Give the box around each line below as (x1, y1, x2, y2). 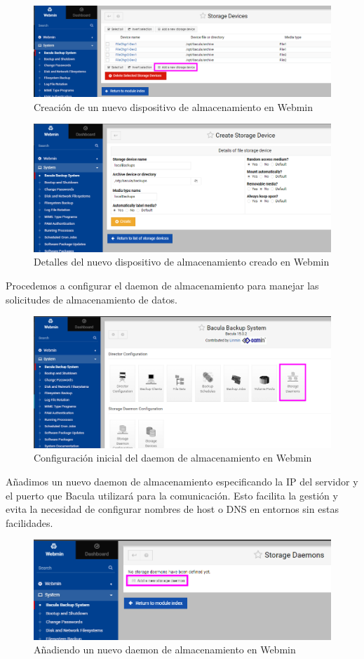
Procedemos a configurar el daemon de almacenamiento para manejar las (6, 278, 319, 292)
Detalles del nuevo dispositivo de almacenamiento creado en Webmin (34, 254, 330, 269)
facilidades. (6, 515, 53, 530)
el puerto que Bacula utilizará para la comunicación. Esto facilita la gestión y (6, 488, 338, 502)
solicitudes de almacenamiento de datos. (6, 292, 177, 306)
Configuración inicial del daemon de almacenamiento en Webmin (34, 450, 312, 465)
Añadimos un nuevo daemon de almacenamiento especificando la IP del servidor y (6, 474, 358, 488)
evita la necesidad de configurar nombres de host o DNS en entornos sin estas (6, 502, 339, 516)
